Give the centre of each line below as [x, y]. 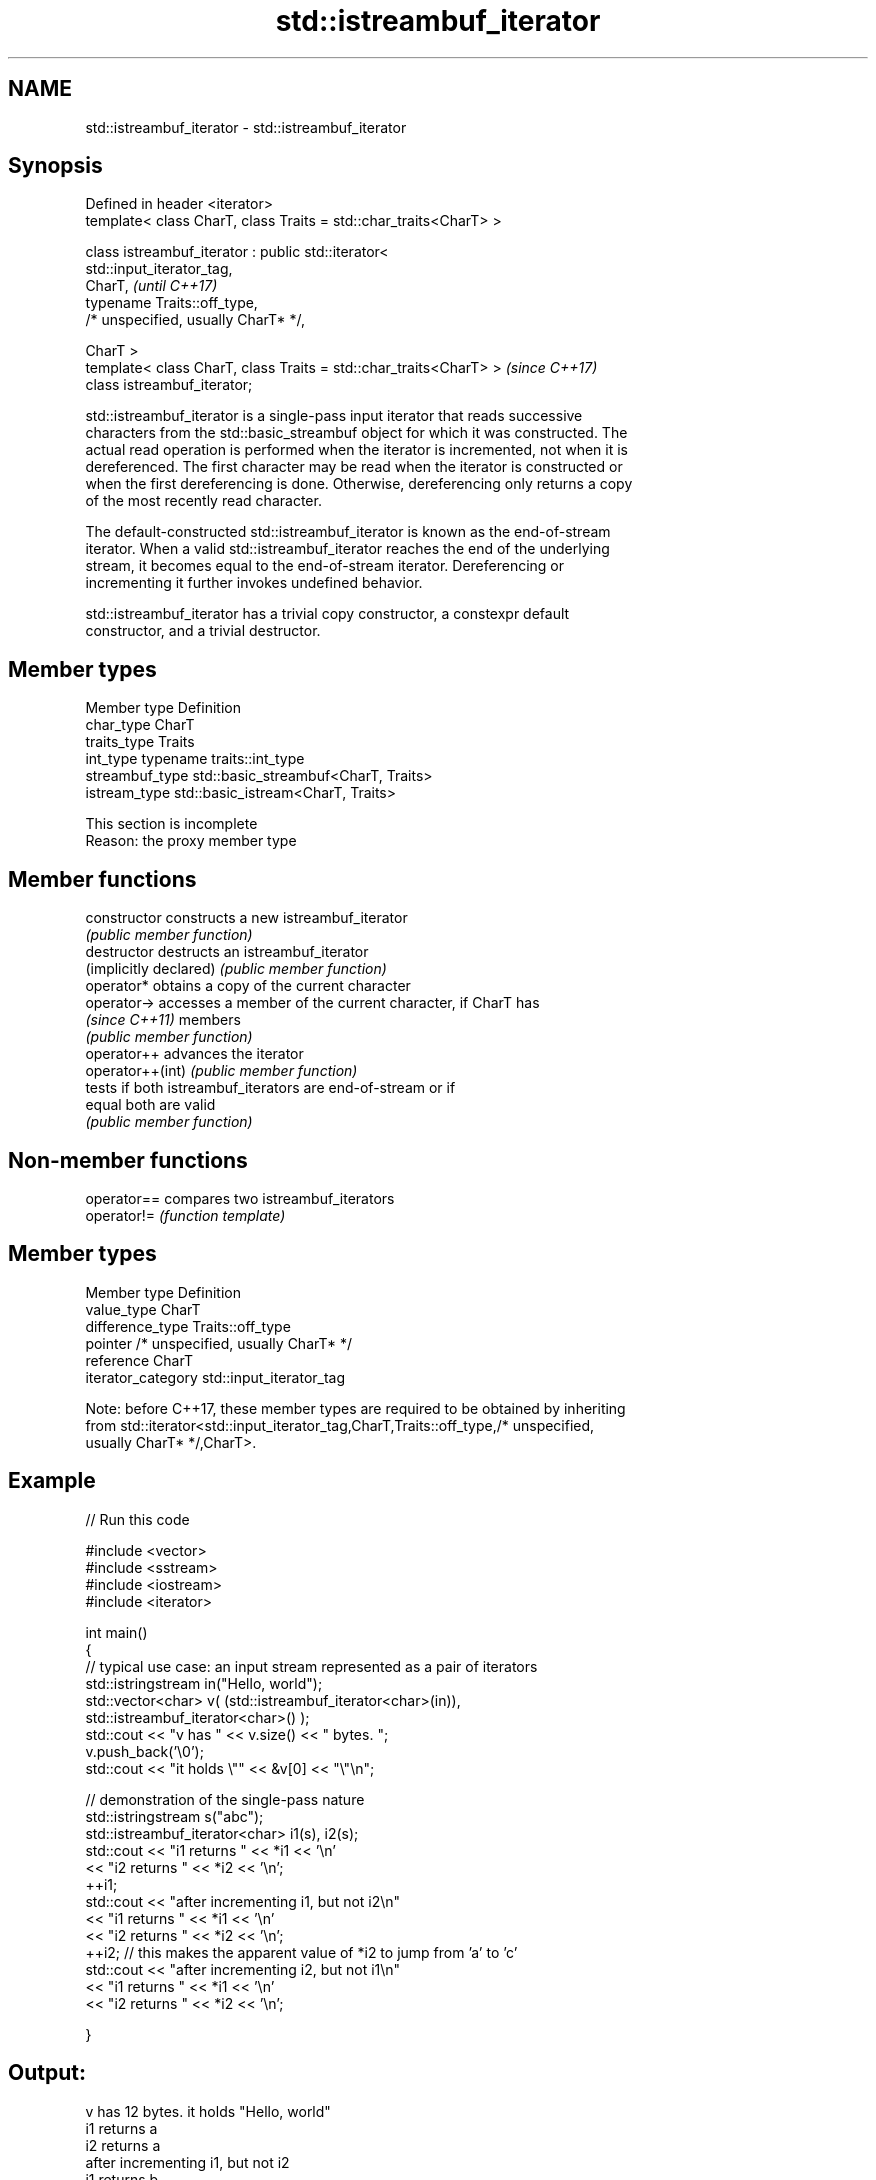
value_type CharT [143, 1309]
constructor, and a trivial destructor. [203, 631]
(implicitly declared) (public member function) [236, 969]
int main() [116, 1632]
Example [52, 1481]
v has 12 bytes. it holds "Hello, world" [208, 2111]
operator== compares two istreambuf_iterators [240, 1198]
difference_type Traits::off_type [188, 1326]
